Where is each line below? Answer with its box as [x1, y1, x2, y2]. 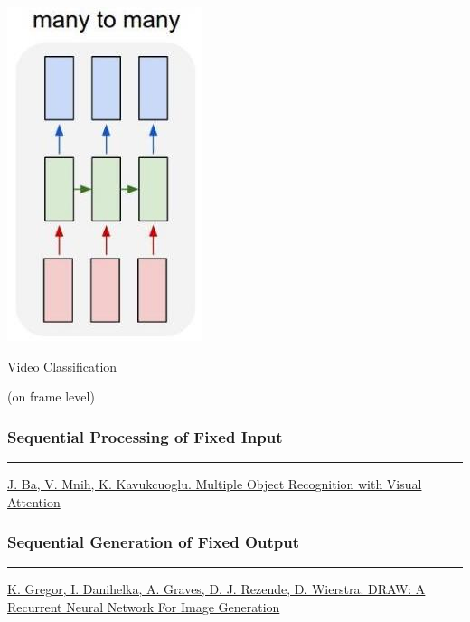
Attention [7, 492, 61, 511]
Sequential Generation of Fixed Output [7, 531, 300, 553]
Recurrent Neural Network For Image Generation [7, 598, 280, 616]
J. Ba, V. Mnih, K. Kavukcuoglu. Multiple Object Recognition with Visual [7, 475, 422, 493]
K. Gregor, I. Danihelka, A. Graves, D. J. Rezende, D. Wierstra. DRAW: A [7, 580, 426, 598]
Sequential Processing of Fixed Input [7, 425, 283, 448]
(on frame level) [7, 387, 95, 406]
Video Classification [7, 356, 117, 375]
